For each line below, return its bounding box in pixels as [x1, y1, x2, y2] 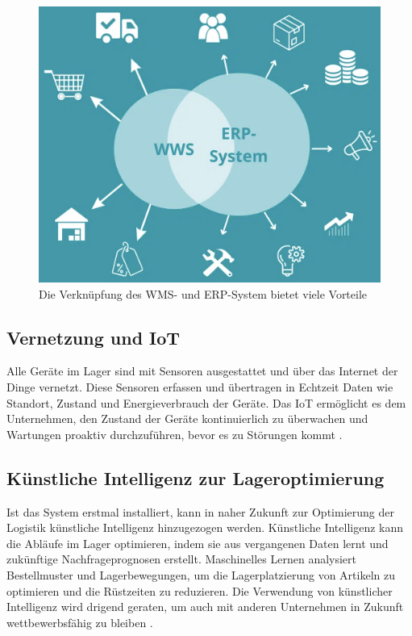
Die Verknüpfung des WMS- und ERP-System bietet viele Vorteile [39, 285, 368, 302]
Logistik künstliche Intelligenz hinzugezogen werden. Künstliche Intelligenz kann [6, 519, 404, 536]
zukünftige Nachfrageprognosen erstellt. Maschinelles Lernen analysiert [6, 550, 357, 567]
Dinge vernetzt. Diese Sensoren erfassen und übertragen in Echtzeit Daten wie [6, 379, 393, 395]
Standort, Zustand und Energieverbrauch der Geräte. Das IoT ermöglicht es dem [6, 394, 406, 411]
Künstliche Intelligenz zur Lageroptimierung [6, 465, 385, 490]
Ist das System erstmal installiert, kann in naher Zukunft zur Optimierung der [6, 503, 394, 520]
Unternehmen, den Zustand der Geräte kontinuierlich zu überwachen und [6, 410, 368, 427]
